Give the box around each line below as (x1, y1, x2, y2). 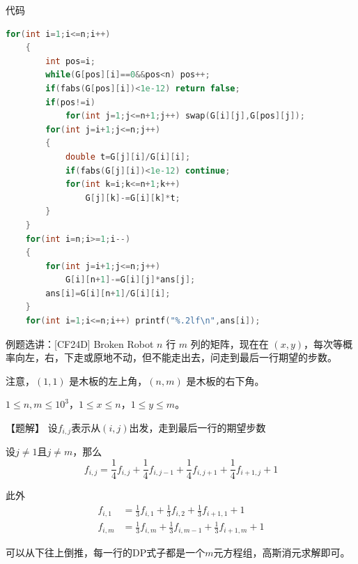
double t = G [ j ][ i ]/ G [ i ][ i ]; (65, 151, 191, 162)
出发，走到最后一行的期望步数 (129, 420, 266, 435)
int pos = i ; (45, 56, 95, 66)
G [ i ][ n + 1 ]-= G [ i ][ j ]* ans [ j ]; (65, 275, 196, 285)
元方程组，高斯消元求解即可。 (213, 544, 350, 559)
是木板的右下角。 (186, 373, 265, 388)
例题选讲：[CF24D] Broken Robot (6, 336, 154, 351)
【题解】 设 (6, 420, 58, 435)
